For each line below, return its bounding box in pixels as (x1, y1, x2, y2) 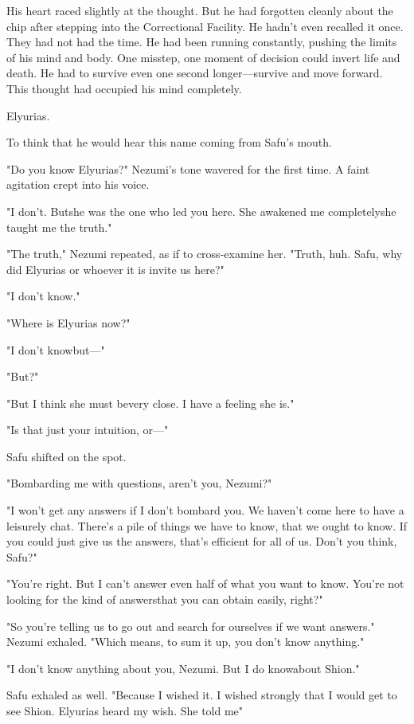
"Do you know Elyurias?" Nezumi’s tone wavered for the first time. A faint (6, 160, 370, 177)
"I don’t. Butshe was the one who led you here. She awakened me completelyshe (6, 202, 396, 219)
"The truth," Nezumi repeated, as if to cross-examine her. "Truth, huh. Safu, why (6, 245, 403, 262)
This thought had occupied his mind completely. (6, 80, 242, 96)
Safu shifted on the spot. (6, 448, 127, 464)
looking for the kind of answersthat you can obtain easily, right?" (6, 591, 323, 608)
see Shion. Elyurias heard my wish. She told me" (6, 702, 244, 718)
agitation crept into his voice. (6, 176, 150, 193)
